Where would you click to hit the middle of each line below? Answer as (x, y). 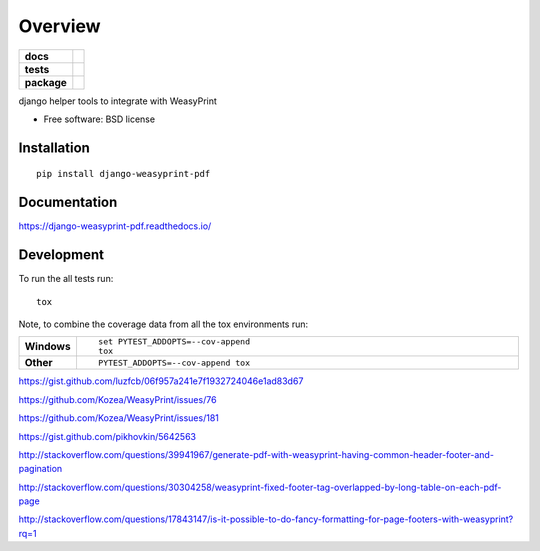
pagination (40, 469)
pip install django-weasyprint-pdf (123, 174)
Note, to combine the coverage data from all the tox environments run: (163, 324)
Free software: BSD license (99, 119)
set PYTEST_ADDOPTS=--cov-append (174, 341)
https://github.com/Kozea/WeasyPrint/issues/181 (119, 418)
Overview (59, 26)
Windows (47, 347)
